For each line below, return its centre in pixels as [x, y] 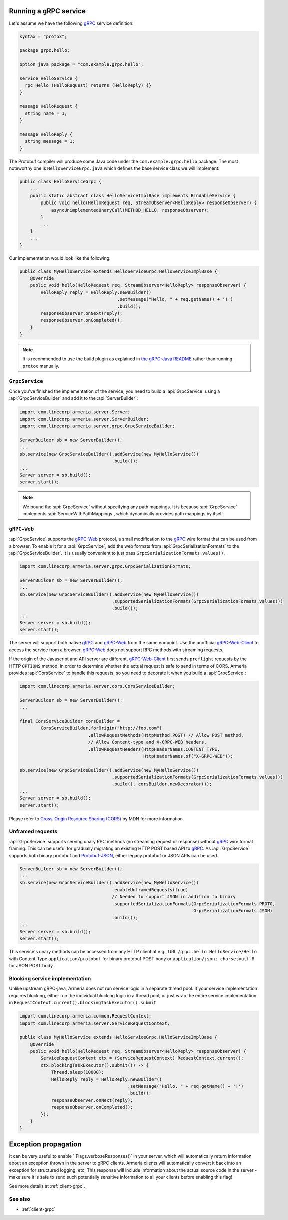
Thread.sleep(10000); [78, 1072]
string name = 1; [46, 113]
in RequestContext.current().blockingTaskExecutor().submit [83, 1003]
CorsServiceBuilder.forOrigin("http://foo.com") [101, 728]
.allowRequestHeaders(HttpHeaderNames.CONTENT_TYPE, [154, 749]
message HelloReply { [46, 134]
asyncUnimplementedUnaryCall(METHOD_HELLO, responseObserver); [130, 210]
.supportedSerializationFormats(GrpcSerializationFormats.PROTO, [194, 904]
